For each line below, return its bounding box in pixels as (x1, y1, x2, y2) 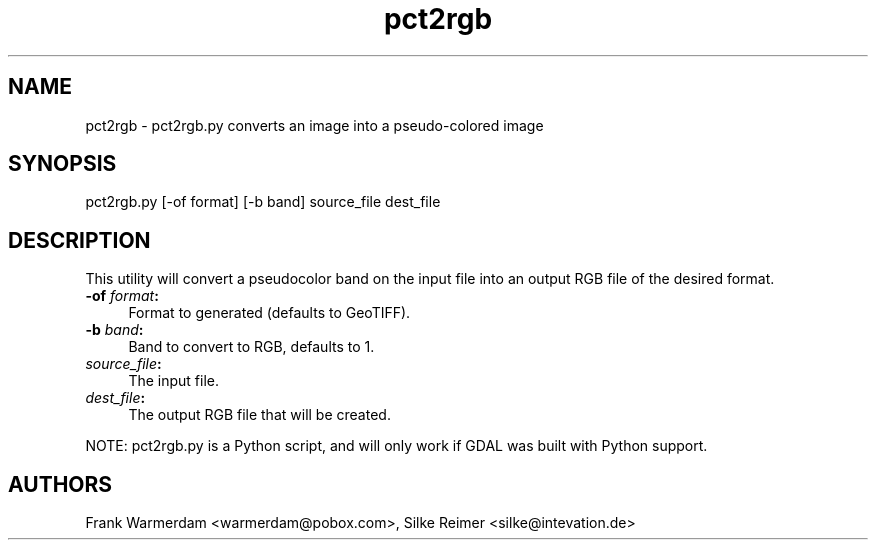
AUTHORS (8, 471, 113, 497)
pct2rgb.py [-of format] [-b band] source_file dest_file (85, 193, 441, 211)
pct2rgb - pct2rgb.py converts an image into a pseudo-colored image (85, 116, 544, 134)
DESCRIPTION (8, 227, 151, 253)
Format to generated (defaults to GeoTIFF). (128, 304, 411, 322)
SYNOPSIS (8, 151, 117, 177)
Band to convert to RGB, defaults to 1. (128, 338, 375, 356)
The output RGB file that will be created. (128, 406, 391, 424)
